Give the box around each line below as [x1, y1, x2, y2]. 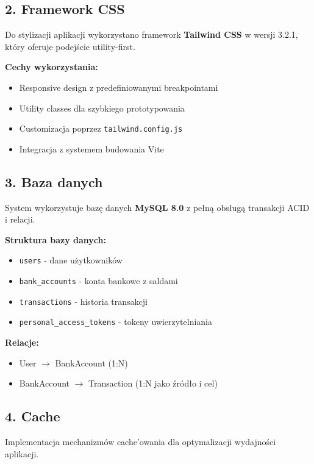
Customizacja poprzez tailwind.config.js [19, 122, 183, 135]
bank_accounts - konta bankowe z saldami [19, 274, 178, 287]
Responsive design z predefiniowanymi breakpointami [19, 80, 218, 93]
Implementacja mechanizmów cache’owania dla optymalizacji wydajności [5, 435, 276, 448]
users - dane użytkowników [19, 254, 123, 266]
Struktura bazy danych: [5, 233, 106, 246]
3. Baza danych [5, 172, 103, 191]
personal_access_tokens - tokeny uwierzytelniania [19, 315, 213, 328]
